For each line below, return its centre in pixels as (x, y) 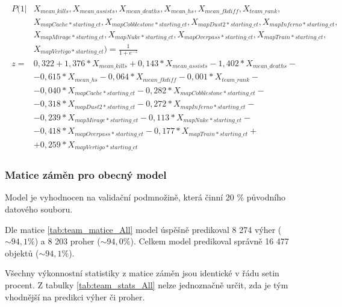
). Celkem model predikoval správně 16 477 (210, 241)
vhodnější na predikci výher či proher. (75, 296)
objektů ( (22, 253)
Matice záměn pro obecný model (86, 175)
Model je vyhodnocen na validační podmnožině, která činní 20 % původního (145, 197)
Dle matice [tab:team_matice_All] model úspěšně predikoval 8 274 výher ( (143, 229)
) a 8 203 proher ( (67, 241)
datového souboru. (39, 209)
